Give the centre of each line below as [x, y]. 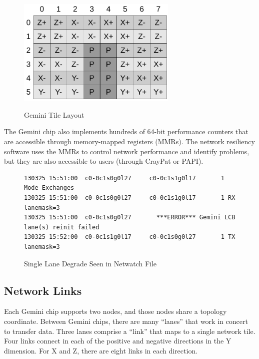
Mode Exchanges [49, 188]
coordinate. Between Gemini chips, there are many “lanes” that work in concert [126, 321]
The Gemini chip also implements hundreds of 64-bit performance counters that [126, 131]
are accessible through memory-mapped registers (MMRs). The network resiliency [129, 141]
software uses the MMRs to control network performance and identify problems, [127, 151]
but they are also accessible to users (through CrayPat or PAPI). [104, 161]
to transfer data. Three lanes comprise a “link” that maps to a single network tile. [130, 331]
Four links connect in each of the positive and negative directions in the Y [118, 341]
